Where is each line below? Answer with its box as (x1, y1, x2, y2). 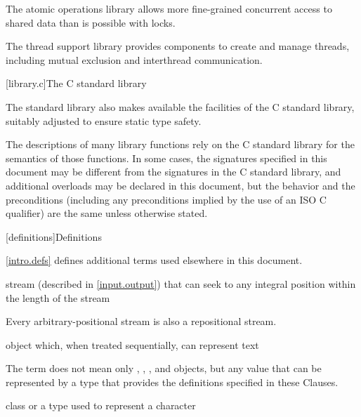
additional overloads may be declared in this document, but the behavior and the (6, 178, 355, 192)
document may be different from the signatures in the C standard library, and (6, 164, 341, 179)
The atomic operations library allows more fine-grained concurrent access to (6, 1, 332, 15)
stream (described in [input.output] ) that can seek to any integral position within (6, 276, 356, 291)
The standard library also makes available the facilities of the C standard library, (6, 99, 355, 114)
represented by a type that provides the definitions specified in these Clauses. (6, 374, 339, 389)
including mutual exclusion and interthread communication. (6, 52, 263, 67)
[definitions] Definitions (6, 229, 102, 244)
